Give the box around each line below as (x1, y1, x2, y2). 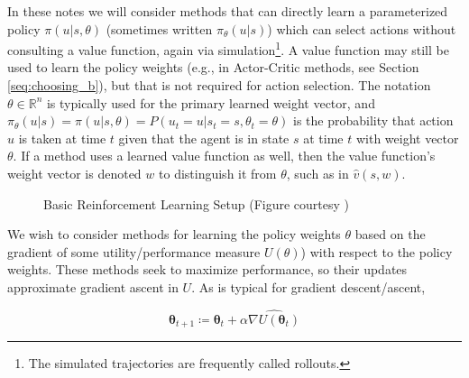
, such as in (286, 164, 349, 182)
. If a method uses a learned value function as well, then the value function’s (13, 146, 436, 165)
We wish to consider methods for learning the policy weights (7, 225, 341, 244)
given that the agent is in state (118, 128, 290, 147)
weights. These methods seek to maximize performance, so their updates (7, 260, 408, 279)
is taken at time (18, 128, 106, 147)
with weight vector (355, 128, 459, 147)
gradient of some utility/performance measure (7, 242, 261, 261)
